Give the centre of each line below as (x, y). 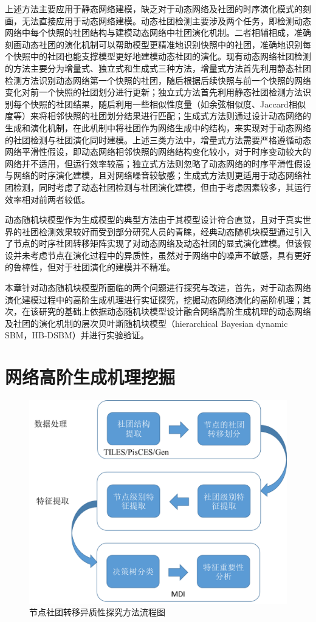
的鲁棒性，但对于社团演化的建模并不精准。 (90, 267)
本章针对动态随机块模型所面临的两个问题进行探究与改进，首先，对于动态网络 (158, 288)
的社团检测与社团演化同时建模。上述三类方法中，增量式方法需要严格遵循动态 (158, 139)
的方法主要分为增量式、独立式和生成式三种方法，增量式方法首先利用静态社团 (158, 68)
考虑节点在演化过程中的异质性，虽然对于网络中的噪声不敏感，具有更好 (170, 255)
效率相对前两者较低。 (47, 199)
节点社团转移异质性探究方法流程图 (97, 612)
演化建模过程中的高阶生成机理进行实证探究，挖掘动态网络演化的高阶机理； (154, 299)
